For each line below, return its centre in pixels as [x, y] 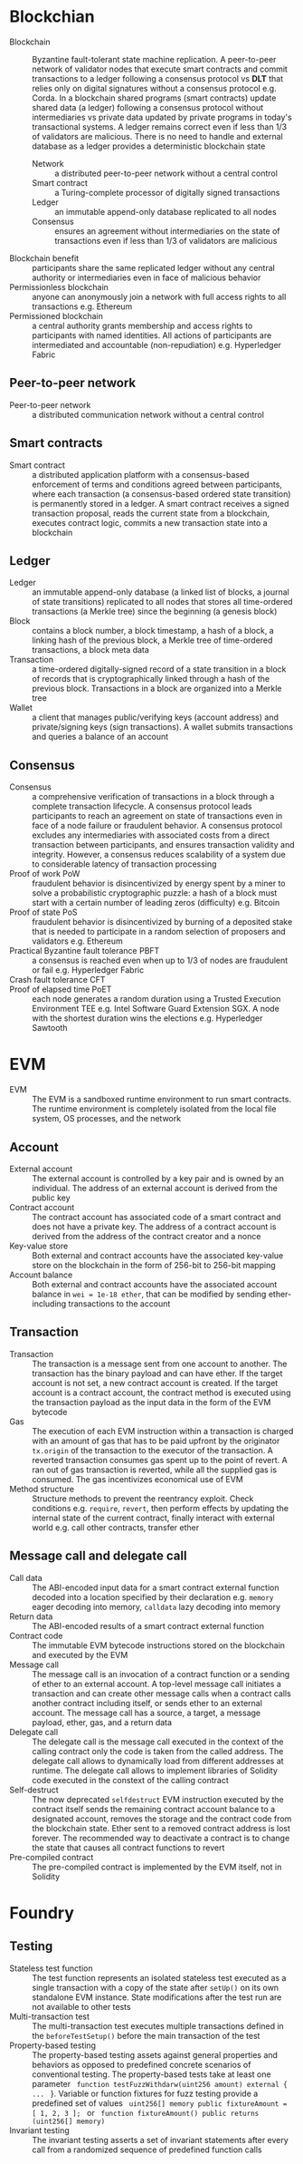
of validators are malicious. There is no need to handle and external [157, 136]
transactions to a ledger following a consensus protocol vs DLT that [157, 78]
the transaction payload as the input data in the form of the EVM [151, 1402]
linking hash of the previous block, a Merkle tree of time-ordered [152, 640]
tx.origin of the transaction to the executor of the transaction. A [153, 1450]
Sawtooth [50, 1028]
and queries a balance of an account [100, 737]
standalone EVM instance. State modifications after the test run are [157, 1997]
